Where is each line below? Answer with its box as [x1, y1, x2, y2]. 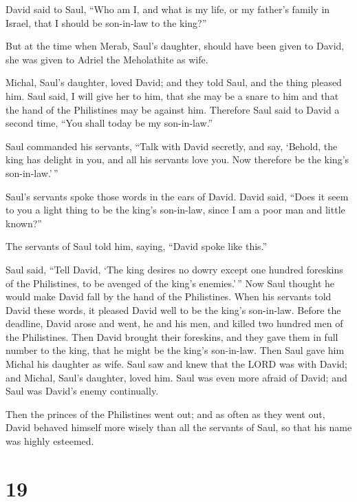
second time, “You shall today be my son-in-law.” [6, 116, 213, 130]
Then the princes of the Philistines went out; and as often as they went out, [6, 406, 325, 421]
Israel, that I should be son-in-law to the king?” [6, 15, 207, 30]
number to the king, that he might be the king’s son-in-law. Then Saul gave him [6, 343, 345, 357]
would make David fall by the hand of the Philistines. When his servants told [6, 289, 332, 304]
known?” [6, 216, 42, 230]
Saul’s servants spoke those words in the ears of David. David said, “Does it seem [6, 189, 349, 203]
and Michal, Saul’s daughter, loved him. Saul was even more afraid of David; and [6, 370, 347, 384]
